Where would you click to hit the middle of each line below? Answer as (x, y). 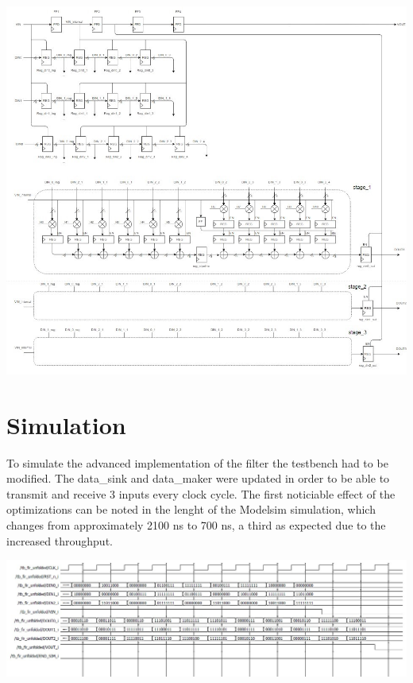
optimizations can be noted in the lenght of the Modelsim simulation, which (191, 509)
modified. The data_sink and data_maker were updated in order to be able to (198, 478)
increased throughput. (60, 540)
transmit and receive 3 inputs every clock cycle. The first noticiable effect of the (201, 493)
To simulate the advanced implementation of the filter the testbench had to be (197, 462)
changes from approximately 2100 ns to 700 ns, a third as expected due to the (196, 525)
